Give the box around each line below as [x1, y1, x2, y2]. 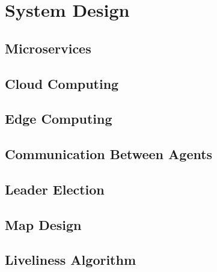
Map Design [5, 215, 82, 234]
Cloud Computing [5, 74, 119, 92]
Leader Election [5, 180, 105, 198]
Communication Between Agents [5, 145, 213, 163]
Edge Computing [5, 109, 112, 128]
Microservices [5, 38, 91, 57]
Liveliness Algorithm [5, 250, 136, 269]
